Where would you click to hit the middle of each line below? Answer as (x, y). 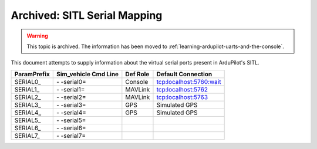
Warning (37, 36)
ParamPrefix (32, 74)
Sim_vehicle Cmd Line (87, 74)
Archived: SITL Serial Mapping (87, 15)
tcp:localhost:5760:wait (189, 82)
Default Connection (184, 74)
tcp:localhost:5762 (182, 89)
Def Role (137, 74)
